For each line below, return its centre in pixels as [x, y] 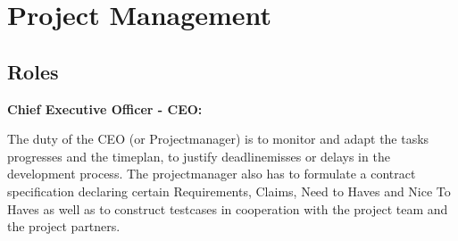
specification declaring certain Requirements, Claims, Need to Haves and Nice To [229, 191]
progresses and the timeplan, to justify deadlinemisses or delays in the [199, 156]
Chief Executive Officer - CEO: [105, 108]
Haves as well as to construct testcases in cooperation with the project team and [228, 208]
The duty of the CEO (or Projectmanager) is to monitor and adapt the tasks [218, 139]
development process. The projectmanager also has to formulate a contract [212, 174]
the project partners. [64, 226]
